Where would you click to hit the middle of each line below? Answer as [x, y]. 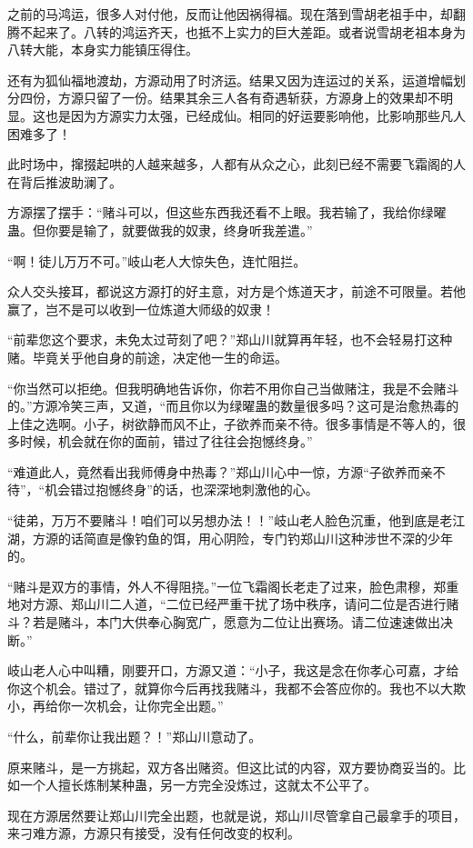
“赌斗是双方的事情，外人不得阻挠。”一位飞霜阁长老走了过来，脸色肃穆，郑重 [233, 586]
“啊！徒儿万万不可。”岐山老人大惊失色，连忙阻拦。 [157, 260]
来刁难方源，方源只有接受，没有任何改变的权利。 [154, 833]
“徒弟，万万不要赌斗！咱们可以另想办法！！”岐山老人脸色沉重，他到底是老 [230, 520]
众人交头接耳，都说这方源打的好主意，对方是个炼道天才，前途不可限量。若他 [236, 291]
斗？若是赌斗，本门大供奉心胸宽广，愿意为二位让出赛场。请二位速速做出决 [230, 622]
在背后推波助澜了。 [65, 181]
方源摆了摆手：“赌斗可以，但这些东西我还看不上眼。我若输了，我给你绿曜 [227, 212]
